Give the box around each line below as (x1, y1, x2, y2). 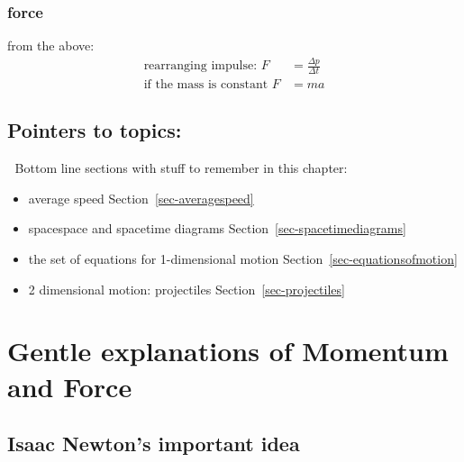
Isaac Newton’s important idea (7, 430, 300, 457)
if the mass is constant (143, 78, 268, 91)
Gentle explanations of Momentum (7, 332, 449, 369)
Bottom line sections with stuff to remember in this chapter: (14, 159, 348, 177)
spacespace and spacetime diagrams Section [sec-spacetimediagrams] (28, 219, 406, 238)
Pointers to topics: (7, 116, 182, 144)
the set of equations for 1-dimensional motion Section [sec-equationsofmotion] (28, 249, 458, 267)
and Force (7, 367, 132, 404)
